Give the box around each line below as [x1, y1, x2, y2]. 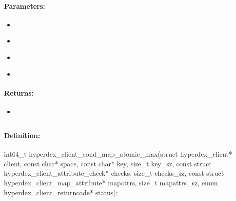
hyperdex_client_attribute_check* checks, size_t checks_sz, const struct [4, 168, 224, 178]
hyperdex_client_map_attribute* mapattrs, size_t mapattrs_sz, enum [4, 177, 218, 187]
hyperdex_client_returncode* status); [4, 187, 118, 197]
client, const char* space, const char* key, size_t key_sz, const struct [4, 158, 212, 168]
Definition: [4, 130, 40, 140]
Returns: [4, 87, 34, 98]
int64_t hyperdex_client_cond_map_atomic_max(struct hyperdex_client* [4, 149, 233, 159]
